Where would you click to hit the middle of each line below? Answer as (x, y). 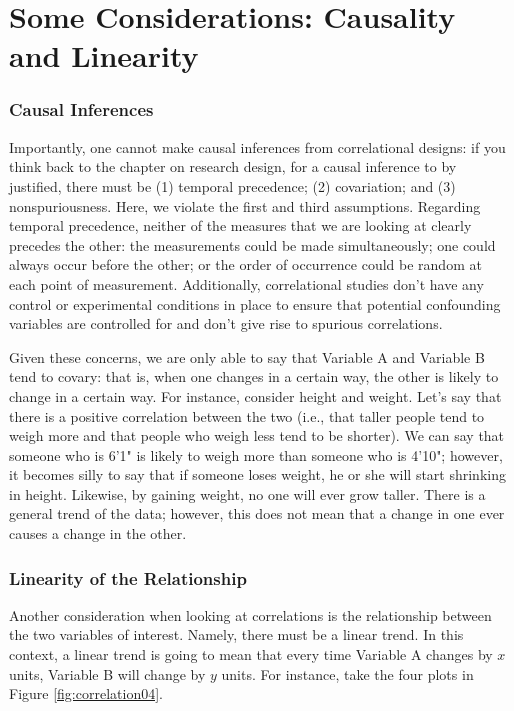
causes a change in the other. (98, 533)
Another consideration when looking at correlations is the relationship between (250, 614)
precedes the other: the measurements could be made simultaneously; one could (252, 244)
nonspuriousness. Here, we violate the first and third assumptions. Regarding (245, 205)
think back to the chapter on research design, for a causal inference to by (233, 166)
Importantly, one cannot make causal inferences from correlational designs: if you (257, 146)
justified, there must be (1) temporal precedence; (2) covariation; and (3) (232, 185)
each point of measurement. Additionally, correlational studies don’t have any (246, 283)
